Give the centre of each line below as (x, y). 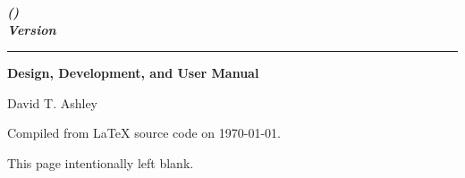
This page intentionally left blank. (101, 162)
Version (32, 29)
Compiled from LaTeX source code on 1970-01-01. (144, 133)
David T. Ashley (52, 102)
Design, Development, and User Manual (133, 73)
